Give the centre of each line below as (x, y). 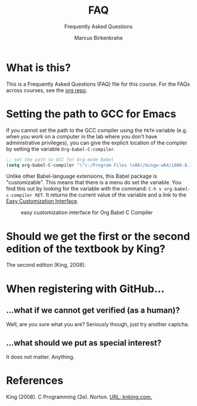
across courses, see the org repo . (47, 90)
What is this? (39, 67)
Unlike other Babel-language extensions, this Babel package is (81, 176)
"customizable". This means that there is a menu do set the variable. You (94, 182)
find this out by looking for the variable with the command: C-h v (84, 189)
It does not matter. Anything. (40, 357)
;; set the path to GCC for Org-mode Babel (60, 160)
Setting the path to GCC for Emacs (91, 114)
